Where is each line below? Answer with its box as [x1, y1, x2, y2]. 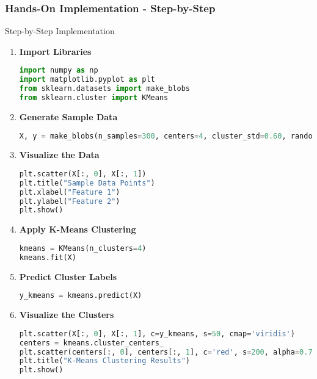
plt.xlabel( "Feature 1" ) [19, 187, 120, 197]
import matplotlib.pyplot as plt [19, 75, 155, 84]
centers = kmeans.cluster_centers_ [19, 338, 164, 347]
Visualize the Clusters [19, 308, 114, 321]
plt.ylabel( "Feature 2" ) [19, 197, 120, 206]
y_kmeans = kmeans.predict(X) [19, 291, 142, 300]
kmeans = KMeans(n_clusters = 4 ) [19, 244, 147, 253]
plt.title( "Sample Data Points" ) [19, 178, 155, 187]
